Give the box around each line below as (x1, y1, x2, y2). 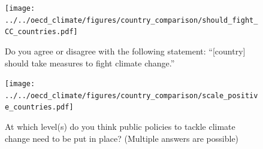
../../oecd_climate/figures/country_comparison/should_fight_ (5, 16, 258, 25)
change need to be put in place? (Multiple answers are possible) (5, 132, 239, 144)
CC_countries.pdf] (5, 28, 78, 37)
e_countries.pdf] (5, 103, 74, 112)
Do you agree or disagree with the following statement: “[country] (5, 44, 246, 57)
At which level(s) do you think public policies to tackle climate (5, 120, 235, 133)
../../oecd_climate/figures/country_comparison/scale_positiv (5, 91, 258, 100)
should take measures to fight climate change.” (5, 56, 175, 69)
